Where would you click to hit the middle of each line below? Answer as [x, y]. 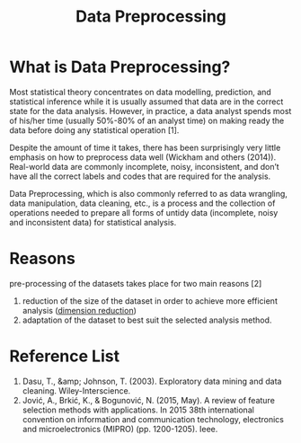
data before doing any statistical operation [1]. [94, 130]
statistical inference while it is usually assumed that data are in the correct [146, 102]
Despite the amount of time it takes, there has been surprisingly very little [145, 147]
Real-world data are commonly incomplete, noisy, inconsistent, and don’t [145, 166]
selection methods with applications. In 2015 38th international [138, 410]
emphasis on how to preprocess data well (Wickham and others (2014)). [143, 157]
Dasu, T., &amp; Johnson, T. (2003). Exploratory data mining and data [152, 381]
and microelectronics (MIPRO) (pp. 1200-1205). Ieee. [120, 429]
